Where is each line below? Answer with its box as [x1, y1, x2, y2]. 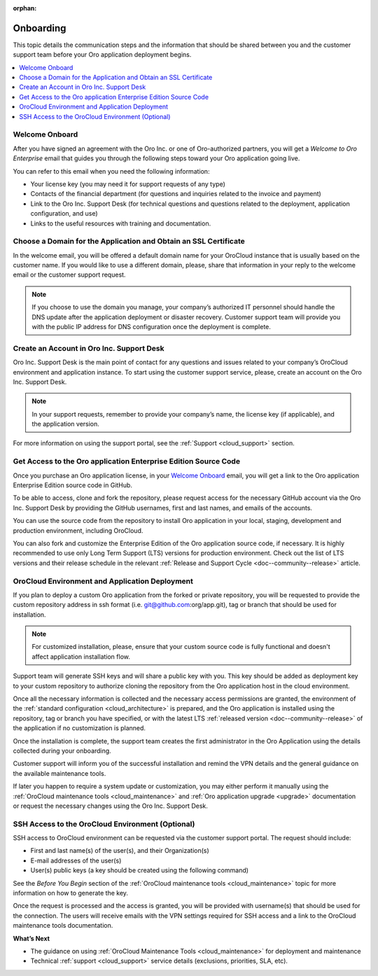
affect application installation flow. [31, 652, 131, 661]
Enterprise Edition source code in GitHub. [13, 481, 133, 489]
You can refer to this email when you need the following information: [13, 167, 210, 175]
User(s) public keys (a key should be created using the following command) [30, 866, 248, 874]
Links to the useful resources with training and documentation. [30, 219, 211, 228]
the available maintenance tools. [13, 769, 106, 777]
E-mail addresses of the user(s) [30, 856, 122, 865]
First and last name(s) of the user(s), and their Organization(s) [30, 846, 209, 855]
